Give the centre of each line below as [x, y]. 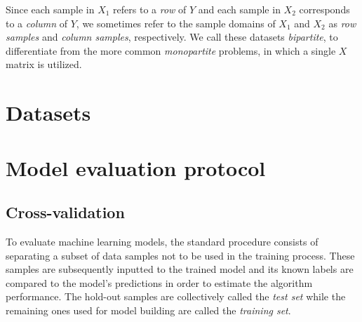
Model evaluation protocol [136, 167]
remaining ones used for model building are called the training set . [148, 310]
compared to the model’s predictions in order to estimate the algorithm [159, 282]
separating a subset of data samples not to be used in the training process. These [180, 255]
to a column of [37, 23]
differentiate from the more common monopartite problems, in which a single [171, 50]
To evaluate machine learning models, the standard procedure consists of [162, 241]
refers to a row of [150, 9]
